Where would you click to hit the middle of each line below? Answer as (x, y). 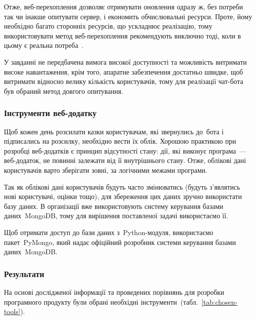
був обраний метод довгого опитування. (64, 91)
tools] (12, 311)
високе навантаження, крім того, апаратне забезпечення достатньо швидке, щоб (124, 71)
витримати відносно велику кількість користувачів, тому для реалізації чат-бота (124, 81)
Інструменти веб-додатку (50, 113)
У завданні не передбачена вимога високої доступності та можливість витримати (126, 61)
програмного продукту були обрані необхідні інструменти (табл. (101, 301)
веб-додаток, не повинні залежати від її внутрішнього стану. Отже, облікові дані (125, 160)
